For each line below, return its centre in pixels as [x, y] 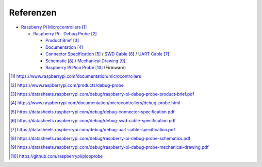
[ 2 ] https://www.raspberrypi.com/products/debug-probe [67, 85]
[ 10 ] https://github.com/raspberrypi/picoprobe [57, 156]
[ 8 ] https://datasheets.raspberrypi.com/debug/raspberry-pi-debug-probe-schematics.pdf [100, 139]
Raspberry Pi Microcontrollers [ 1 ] [54, 27]
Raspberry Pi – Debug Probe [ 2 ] [65, 33]
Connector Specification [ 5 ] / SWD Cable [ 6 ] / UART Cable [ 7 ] [107, 54]
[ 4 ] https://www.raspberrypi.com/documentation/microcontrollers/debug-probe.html [95, 103]
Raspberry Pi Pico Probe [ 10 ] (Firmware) [86, 67]
